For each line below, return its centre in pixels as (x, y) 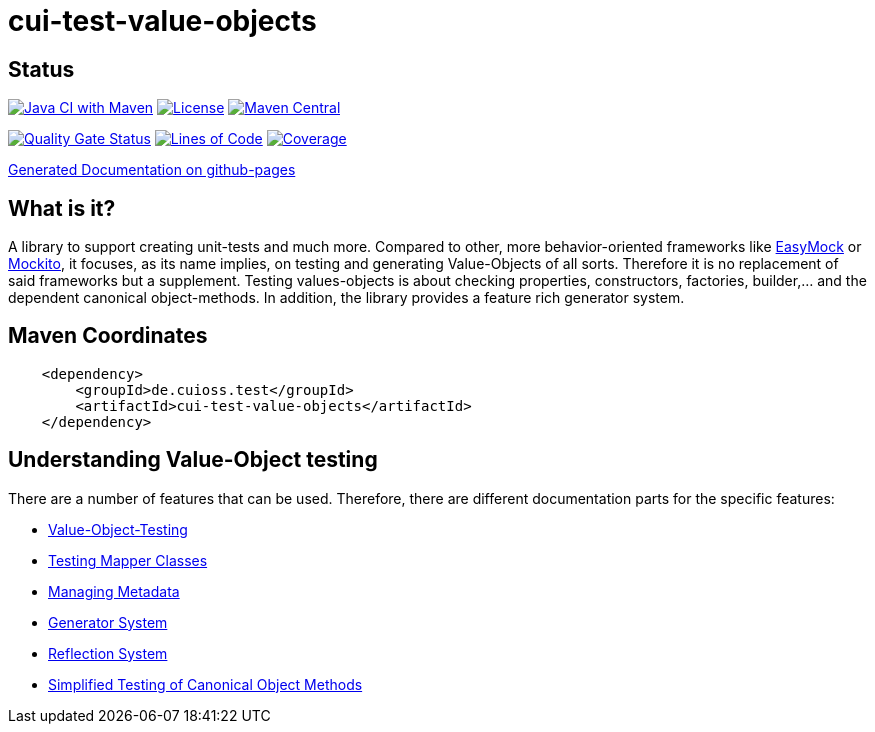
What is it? (62, 208)
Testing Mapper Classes (128, 560)
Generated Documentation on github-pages (152, 170)
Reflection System (108, 653)
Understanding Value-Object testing (193, 460)
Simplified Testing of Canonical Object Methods (205, 684)
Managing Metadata (114, 591)
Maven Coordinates (108, 336)
